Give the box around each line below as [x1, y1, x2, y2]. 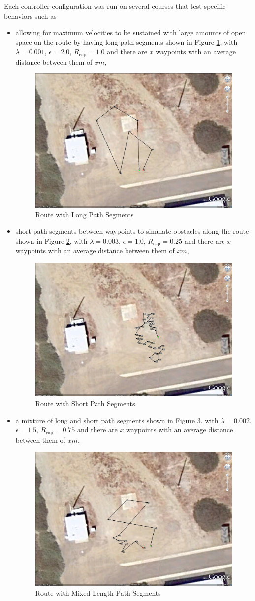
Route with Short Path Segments [35, 398, 135, 409]
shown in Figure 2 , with [15, 235, 88, 246]
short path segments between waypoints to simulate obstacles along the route [15, 226, 249, 236]
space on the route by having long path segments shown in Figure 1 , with [15, 36, 238, 47]
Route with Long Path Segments [35, 209, 134, 219]
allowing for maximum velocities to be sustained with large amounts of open [15, 27, 246, 37]
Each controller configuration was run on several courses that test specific [4, 1, 226, 11]
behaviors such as [4, 10, 57, 21]
